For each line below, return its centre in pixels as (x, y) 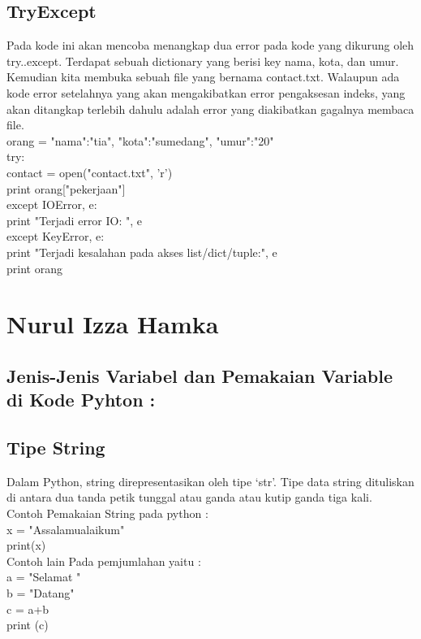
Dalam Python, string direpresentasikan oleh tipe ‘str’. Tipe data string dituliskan (210, 481)
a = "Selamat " (44, 577)
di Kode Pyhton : (81, 400)
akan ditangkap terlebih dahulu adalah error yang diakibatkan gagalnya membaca (210, 109)
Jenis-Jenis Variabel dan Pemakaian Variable (200, 375)
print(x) (26, 545)
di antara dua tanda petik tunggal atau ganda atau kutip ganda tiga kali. (189, 497)
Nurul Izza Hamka (113, 324)
